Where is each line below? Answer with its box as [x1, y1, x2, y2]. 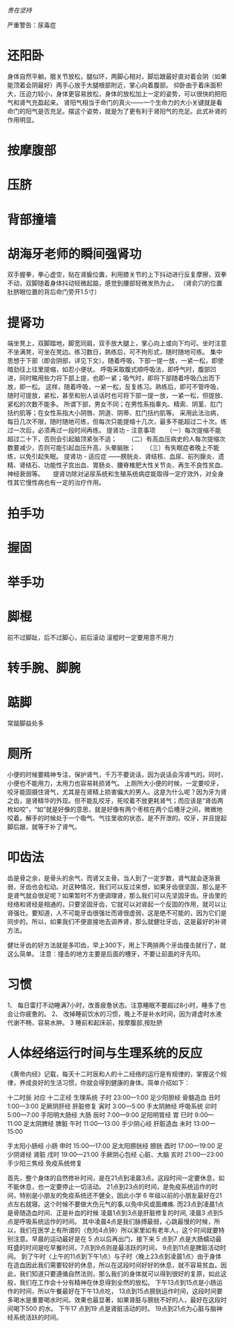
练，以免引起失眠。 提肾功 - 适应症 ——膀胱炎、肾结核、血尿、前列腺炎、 [7, 452, 219, 461]
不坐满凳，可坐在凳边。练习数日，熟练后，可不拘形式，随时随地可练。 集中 [7, 347, 223, 357]
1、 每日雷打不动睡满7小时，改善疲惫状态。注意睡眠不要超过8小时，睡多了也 [7, 1001, 226, 1009]
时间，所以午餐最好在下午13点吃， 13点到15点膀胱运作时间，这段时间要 [19, 1287, 223, 1295]
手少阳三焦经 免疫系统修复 [7, 1159, 82, 1167]
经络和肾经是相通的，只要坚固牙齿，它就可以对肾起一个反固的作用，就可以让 [7, 900, 227, 908]
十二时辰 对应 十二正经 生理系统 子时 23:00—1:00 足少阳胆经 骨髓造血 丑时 [7, 1093, 221, 1102]
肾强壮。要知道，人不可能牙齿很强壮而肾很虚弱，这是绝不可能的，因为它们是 [7, 908, 227, 917]
